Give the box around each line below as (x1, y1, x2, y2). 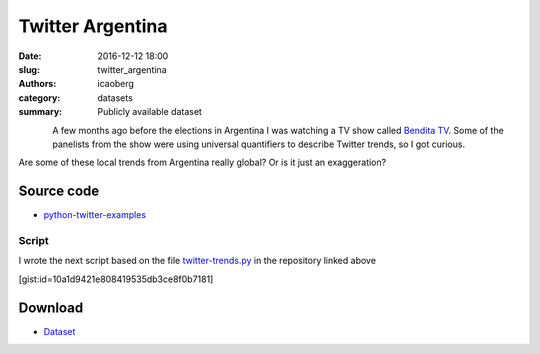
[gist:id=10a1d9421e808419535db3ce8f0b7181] (18, 273, 214, 285)
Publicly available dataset (97, 106, 202, 118)
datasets (97, 91, 134, 104)
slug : (18, 63, 40, 75)
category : (18, 91, 61, 104)
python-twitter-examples (43, 209, 147, 221)
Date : (18, 50, 42, 62)
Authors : (18, 78, 57, 90)
